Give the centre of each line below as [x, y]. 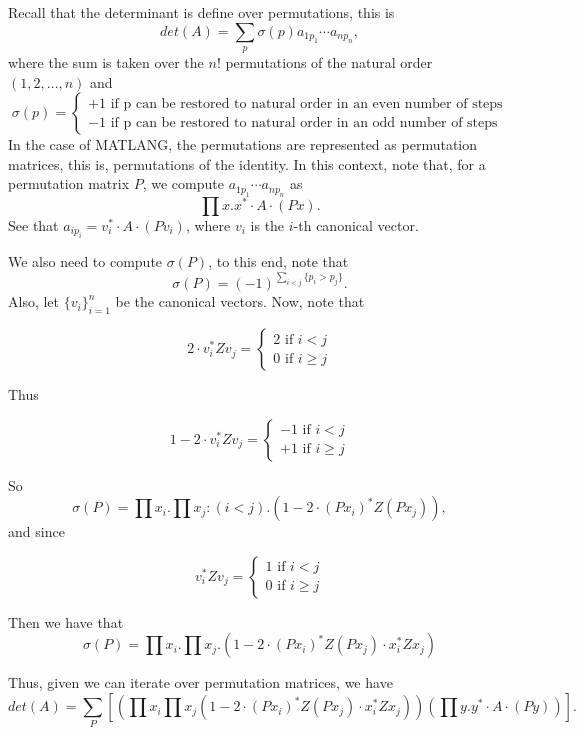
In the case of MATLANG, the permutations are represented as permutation [242, 144]
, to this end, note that [278, 261]
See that [33, 224]
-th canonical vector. [356, 224]
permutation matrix [69, 183]
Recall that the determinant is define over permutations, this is [201, 12]
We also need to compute [85, 261]
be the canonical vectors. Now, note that [240, 301]
